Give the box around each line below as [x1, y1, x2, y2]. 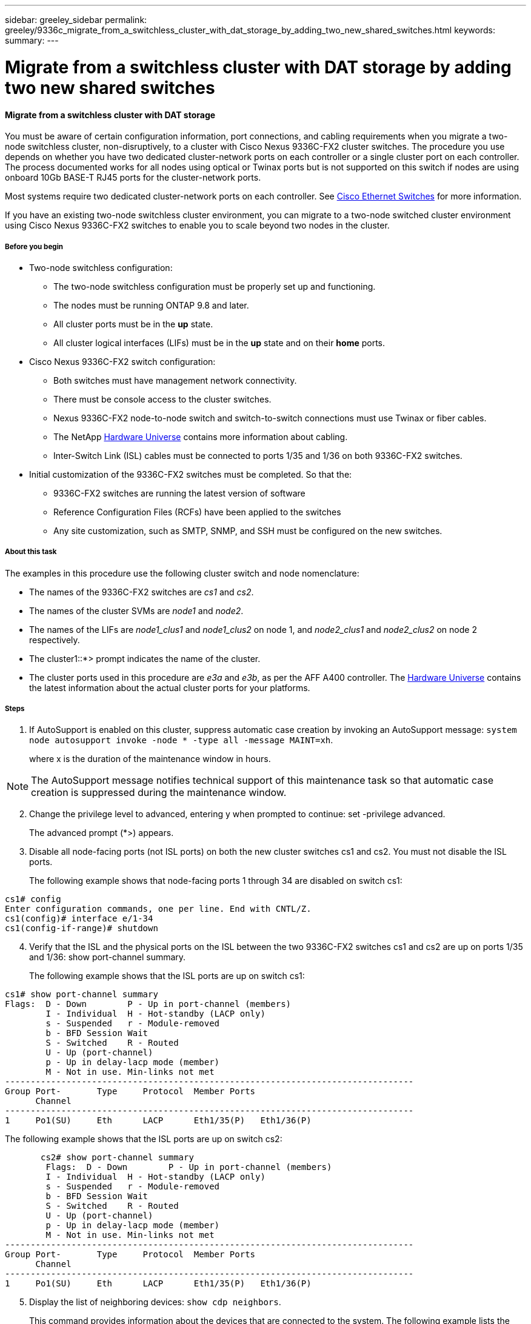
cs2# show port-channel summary [41, 1152, 194, 1163]
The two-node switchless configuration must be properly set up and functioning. [53, 281, 376, 292]
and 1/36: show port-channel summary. [29, 952, 186, 963]
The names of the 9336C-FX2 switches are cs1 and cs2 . [29, 586, 254, 597]
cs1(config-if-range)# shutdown [5, 923, 158, 934]
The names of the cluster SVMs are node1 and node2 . [29, 605, 244, 616]
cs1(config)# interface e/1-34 [5, 914, 153, 924]
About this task [5, 547, 57, 557]
